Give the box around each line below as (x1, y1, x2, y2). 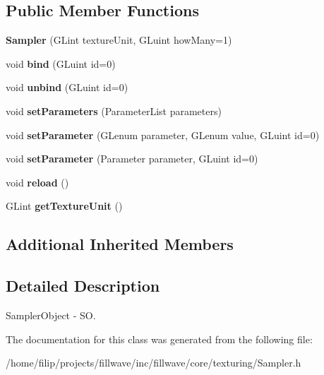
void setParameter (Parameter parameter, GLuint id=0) (6, 151, 258, 166)
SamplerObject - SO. (6, 307, 96, 322)
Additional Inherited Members (6, 233, 234, 255)
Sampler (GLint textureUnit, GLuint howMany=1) (6, 32, 232, 47)
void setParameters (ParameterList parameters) (6, 103, 222, 118)
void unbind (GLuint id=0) (6, 80, 128, 95)
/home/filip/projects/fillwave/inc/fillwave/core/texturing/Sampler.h (6, 355, 301, 370)
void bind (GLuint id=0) (6, 56, 116, 71)
